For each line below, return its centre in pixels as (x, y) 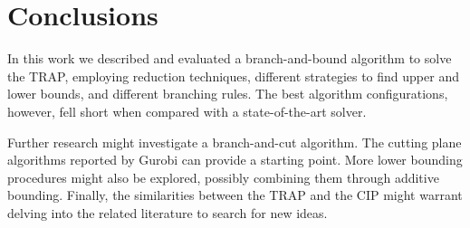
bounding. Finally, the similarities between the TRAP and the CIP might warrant (235, 195)
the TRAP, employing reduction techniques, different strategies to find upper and (233, 76)
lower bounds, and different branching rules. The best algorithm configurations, (228, 94)
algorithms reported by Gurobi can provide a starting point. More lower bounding (235, 160)
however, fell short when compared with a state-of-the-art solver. (187, 111)
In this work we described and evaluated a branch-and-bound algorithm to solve (230, 58)
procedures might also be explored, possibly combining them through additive (223, 177)
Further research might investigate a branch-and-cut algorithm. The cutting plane (235, 142)
